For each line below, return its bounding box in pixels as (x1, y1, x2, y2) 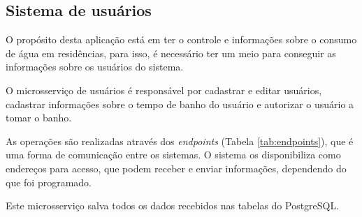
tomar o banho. (6, 110, 72, 125)
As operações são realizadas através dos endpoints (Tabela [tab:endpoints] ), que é (6, 133, 354, 148)
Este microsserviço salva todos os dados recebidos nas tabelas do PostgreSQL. (6, 198, 340, 213)
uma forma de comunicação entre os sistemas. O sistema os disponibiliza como (6, 147, 341, 162)
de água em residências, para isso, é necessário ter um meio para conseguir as (6, 45, 336, 60)
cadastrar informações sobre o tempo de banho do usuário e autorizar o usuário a (6, 96, 354, 111)
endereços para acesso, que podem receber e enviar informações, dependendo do (6, 160, 347, 175)
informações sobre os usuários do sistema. (6, 59, 184, 74)
